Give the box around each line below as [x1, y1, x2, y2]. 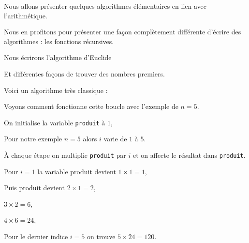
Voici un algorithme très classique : [4, 85, 108, 95]
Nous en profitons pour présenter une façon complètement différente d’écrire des [4, 27, 241, 37]
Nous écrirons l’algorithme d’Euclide [4, 52, 112, 62]
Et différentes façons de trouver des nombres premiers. [4, 68, 165, 78]
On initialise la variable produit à [4, 117, 105, 127]
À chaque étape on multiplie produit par [4, 150, 126, 160]
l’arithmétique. [4, 10, 47, 20]
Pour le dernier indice [4, 231, 68, 242]
